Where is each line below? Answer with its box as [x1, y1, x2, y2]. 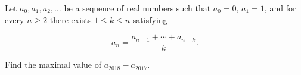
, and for [264, 2, 296, 14]
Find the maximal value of [5, 58, 101, 71]
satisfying [132, 13, 167, 26]
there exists [49, 13, 92, 26]
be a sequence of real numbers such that [64, 2, 211, 14]
